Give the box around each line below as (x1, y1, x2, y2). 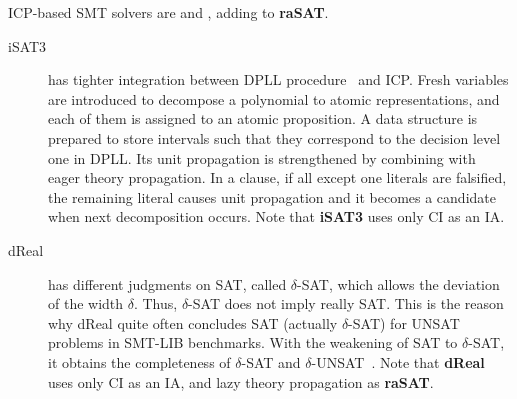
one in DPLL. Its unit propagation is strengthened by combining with (48, 147, 476, 168)
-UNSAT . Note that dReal (311, 351, 485, 372)
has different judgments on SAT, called (48, 273, 287, 294)
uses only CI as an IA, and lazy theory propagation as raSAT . (48, 371, 434, 392)
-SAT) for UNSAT (348, 312, 460, 333)
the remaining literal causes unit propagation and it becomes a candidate (48, 186, 496, 207)
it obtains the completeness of (48, 351, 231, 372)
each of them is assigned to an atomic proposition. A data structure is (48, 108, 478, 129)
